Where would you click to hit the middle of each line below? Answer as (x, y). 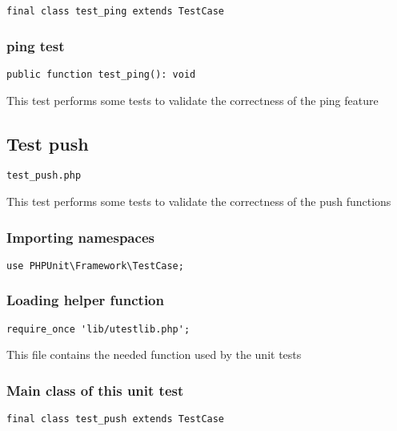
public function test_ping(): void (101, 74)
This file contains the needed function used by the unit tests (154, 354)
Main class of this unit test (95, 390)
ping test (36, 45)
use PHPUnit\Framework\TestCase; (95, 266)
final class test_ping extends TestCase (116, 11)
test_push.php (44, 176)
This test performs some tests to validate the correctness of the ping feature (192, 100)
